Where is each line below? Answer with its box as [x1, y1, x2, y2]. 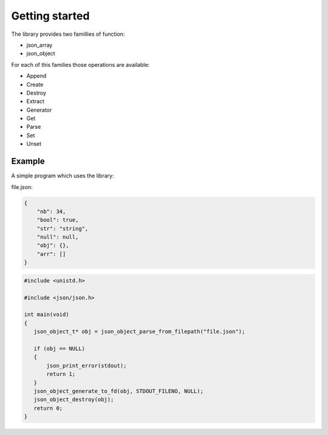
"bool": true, [36, 216, 79, 224]
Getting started [11, 9, 90, 22]
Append [26, 72, 47, 80]
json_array [26, 41, 53, 49]
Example [11, 156, 45, 166]
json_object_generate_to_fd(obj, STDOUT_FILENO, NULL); [33, 388, 203, 394]
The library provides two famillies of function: [11, 30, 125, 38]
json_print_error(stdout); [46, 362, 127, 369]
